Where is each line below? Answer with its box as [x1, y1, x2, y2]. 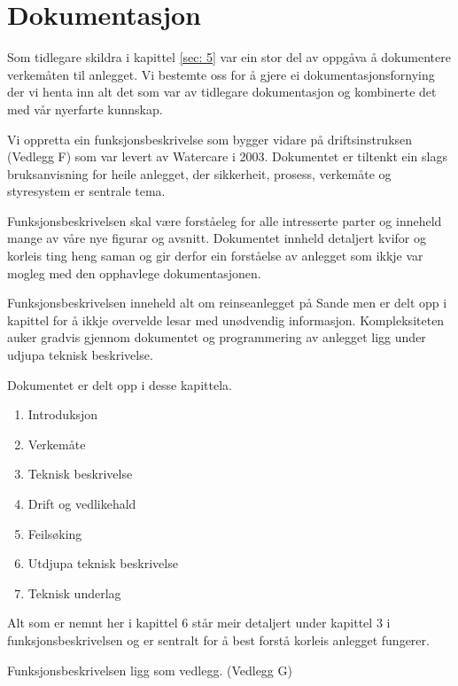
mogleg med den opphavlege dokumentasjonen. [7, 263, 261, 282]
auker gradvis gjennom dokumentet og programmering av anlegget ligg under [7, 328, 426, 347]
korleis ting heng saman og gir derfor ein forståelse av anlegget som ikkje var [7, 246, 423, 265]
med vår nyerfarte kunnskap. [7, 99, 163, 118]
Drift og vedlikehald [27, 495, 136, 512]
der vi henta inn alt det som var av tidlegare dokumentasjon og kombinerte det [7, 82, 437, 101]
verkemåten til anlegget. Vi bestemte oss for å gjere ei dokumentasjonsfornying [7, 65, 435, 83]
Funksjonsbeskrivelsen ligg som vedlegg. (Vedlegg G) [7, 660, 292, 679]
